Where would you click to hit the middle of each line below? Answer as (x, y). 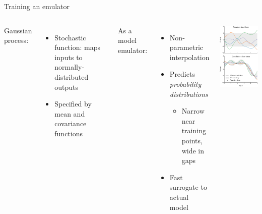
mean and (70, 113)
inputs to (69, 57)
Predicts (182, 74)
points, (192, 140)
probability (185, 84)
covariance (71, 123)
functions (69, 133)
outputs (67, 87)
